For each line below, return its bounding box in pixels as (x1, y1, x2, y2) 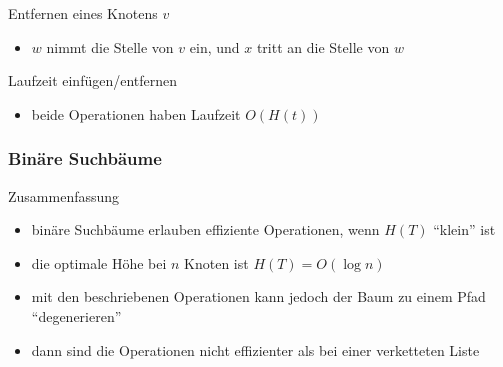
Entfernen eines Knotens (8, 3, 158, 23)
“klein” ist (433, 219, 496, 240)
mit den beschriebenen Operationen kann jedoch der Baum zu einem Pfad (31, 286, 486, 307)
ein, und (189, 36, 240, 57)
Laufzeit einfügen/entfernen (8, 70, 178, 91)
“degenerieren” (31, 305, 122, 326)
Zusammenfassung (8, 185, 120, 206)
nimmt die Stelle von (46, 36, 174, 57)
